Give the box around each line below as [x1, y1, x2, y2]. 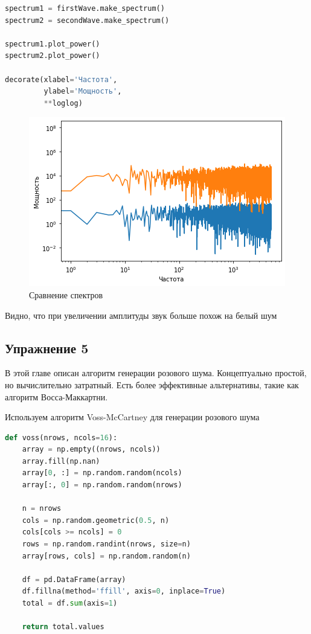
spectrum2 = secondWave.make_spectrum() [5, 16, 170, 25]
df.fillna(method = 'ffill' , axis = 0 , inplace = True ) [22, 587, 226, 596]
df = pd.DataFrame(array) [22, 575, 126, 584]
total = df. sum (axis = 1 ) [22, 599, 118, 608]
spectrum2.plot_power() [5, 51, 100, 60]
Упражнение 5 [5, 338, 89, 357]
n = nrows [22, 504, 62, 513]
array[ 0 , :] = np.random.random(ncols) [22, 469, 182, 478]
